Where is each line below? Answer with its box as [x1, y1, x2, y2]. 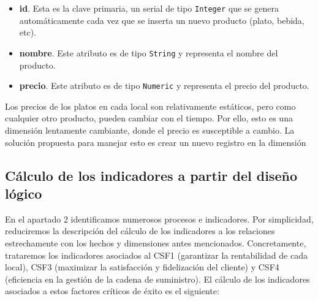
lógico [5, 183, 42, 202]
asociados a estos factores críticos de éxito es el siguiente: [5, 284, 219, 297]
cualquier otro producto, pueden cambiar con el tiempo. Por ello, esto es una [5, 112, 293, 124]
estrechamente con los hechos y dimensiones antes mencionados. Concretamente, [5, 236, 306, 249]
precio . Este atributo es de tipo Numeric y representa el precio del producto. [19, 79, 309, 92]
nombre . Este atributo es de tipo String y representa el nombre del [19, 46, 278, 59]
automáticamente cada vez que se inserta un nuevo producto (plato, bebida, [19, 13, 305, 26]
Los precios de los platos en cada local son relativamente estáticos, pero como [5, 99, 296, 112]
